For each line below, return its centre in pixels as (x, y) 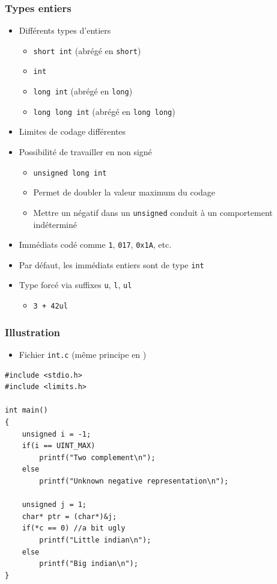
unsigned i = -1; (56, 434)
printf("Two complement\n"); (97, 457)
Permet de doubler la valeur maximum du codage (124, 192)
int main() (26, 410)
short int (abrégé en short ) (87, 50)
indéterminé (55, 224)
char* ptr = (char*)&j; (69, 516)
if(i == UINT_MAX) (59, 446)
